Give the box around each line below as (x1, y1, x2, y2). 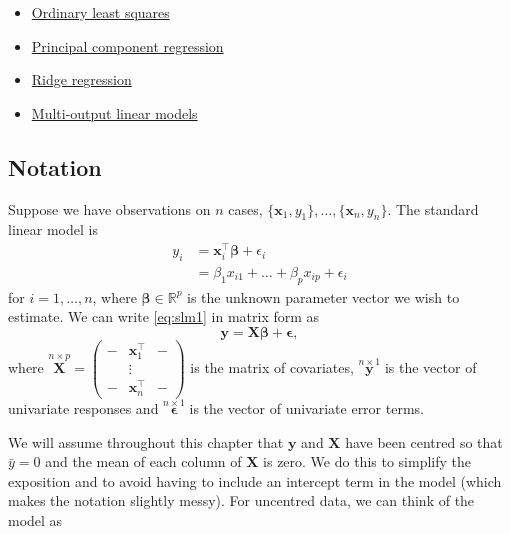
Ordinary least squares (31, 2, 170, 22)
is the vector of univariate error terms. (189, 398, 424, 419)
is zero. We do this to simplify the (263, 451, 471, 472)
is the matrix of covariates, (190, 356, 354, 377)
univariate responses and (8, 398, 159, 419)
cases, (228, 198, 263, 219)
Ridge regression (31, 69, 132, 90)
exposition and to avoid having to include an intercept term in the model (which (8, 470, 502, 491)
